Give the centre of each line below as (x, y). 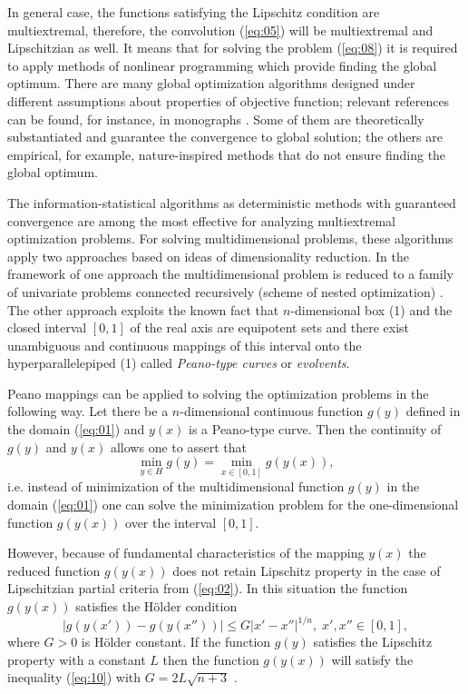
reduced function (54, 570)
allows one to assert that (178, 446)
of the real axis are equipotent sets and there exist (270, 327)
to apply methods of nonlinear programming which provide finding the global (222, 65)
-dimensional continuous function (272, 411)
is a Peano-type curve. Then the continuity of (315, 429)
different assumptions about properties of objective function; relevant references (229, 100)
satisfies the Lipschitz (373, 642)
